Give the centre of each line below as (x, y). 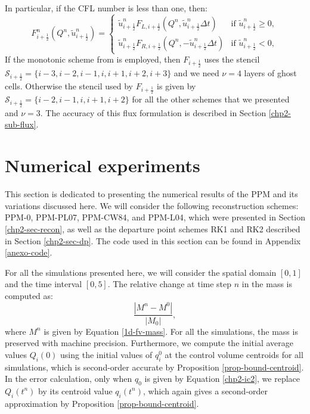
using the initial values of (106, 354)
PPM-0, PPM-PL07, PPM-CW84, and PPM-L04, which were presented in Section (155, 217)
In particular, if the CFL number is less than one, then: (106, 8)
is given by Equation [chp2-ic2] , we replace (222, 379)
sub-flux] (21, 124)
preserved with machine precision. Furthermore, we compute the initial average (149, 343)
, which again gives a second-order (205, 390)
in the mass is (267, 284)
